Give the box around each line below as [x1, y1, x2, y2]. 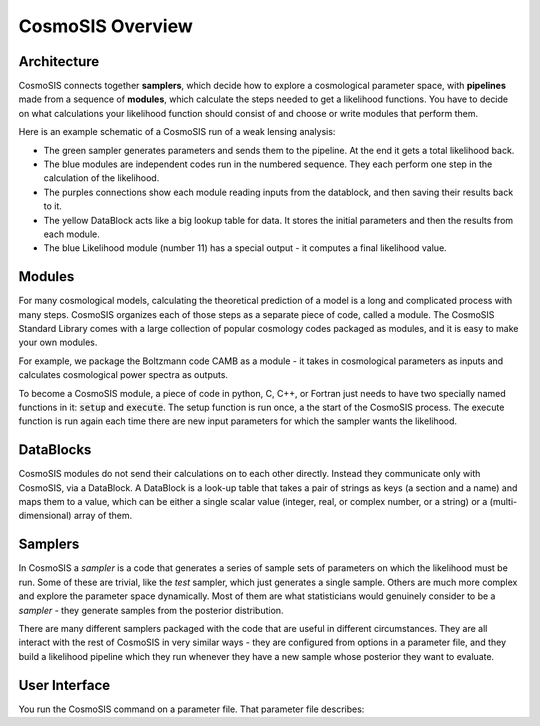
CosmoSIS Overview [18, 15, 194, 37]
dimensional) [18, 510, 72, 522]
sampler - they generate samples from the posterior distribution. [18, 604, 284, 616]
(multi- [489, 496, 518, 508]
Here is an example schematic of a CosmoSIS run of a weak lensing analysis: [18, 126, 336, 138]
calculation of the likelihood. [43, 172, 160, 184]
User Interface [18, 676, 111, 694]
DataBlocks [18, 441, 92, 459]
